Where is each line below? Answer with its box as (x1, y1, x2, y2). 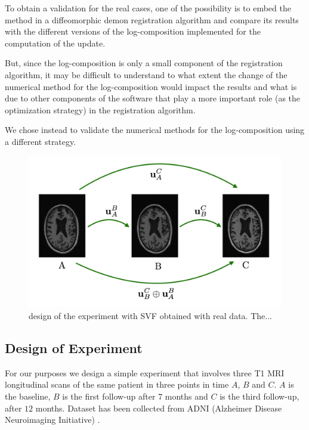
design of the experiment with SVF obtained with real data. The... (29, 309, 272, 321)
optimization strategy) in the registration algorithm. (5, 103, 196, 116)
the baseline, (5, 389, 51, 402)
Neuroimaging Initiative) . (5, 413, 100, 426)
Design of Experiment (5, 338, 143, 357)
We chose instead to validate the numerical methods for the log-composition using (5, 123, 305, 136)
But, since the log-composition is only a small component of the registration (5, 57, 283, 69)
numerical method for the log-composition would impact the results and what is (5, 80, 297, 92)
